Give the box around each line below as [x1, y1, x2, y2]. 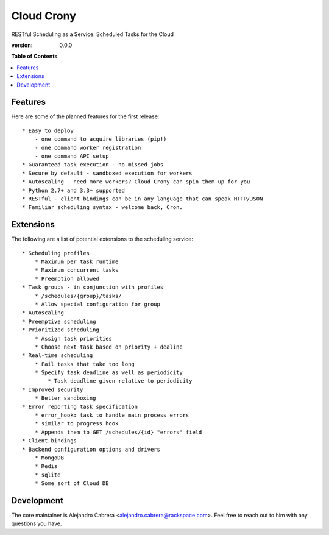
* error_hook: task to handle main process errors [34, 412, 189, 419]
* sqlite [34, 471, 61, 478]
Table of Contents [11, 52, 58, 60]
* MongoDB [34, 454, 64, 461]
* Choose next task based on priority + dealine [34, 343, 183, 350]
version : [11, 41, 33, 49]
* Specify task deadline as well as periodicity [34, 369, 183, 376]
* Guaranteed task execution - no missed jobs [22, 161, 164, 168]
